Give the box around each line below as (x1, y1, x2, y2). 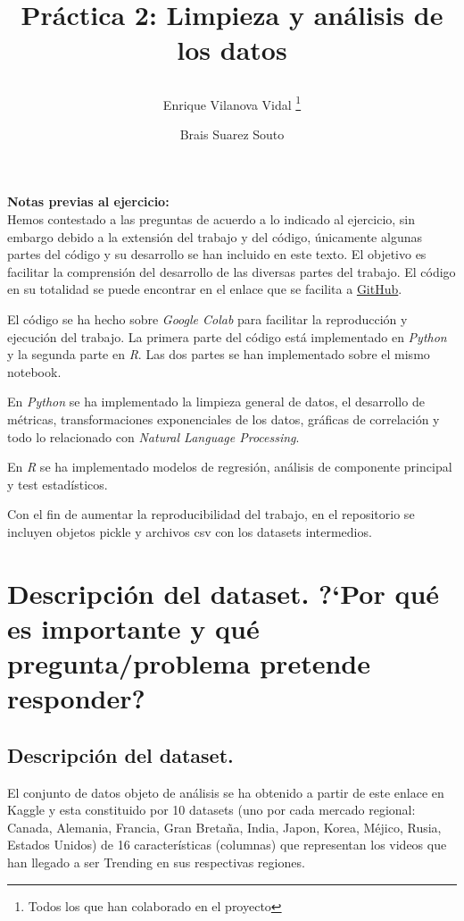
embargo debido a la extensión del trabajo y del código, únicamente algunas (7, 227, 422, 246)
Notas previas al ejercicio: (7, 192, 170, 211)
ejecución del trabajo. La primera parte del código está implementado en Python (7, 327, 447, 346)
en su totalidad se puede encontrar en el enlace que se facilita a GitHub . (7, 280, 402, 298)
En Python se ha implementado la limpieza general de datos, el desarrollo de (7, 392, 425, 411)
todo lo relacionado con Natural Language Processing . (7, 427, 300, 446)
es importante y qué (7, 609, 260, 646)
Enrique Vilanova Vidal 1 (162, 92, 302, 113)
